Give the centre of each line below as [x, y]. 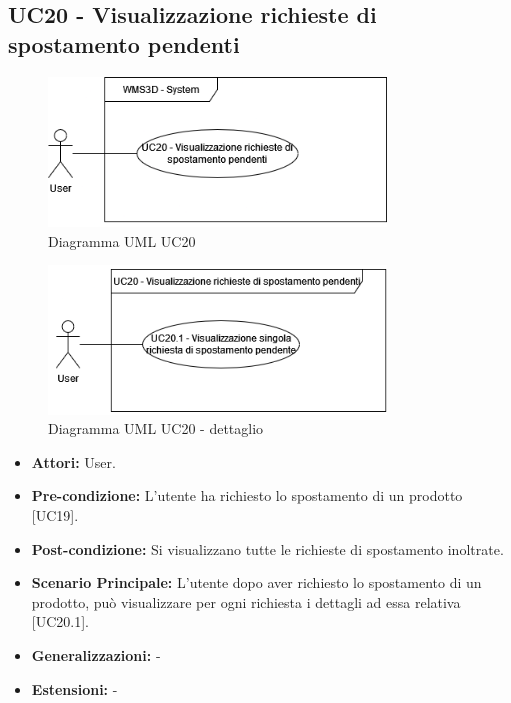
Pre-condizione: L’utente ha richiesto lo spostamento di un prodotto [247, 495]
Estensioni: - [74, 688]
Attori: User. [73, 461]
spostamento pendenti [124, 43]
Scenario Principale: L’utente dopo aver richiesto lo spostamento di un [256, 582]
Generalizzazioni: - [96, 654]
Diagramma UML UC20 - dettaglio [156, 428]
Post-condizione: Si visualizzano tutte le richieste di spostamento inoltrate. [267, 548]
